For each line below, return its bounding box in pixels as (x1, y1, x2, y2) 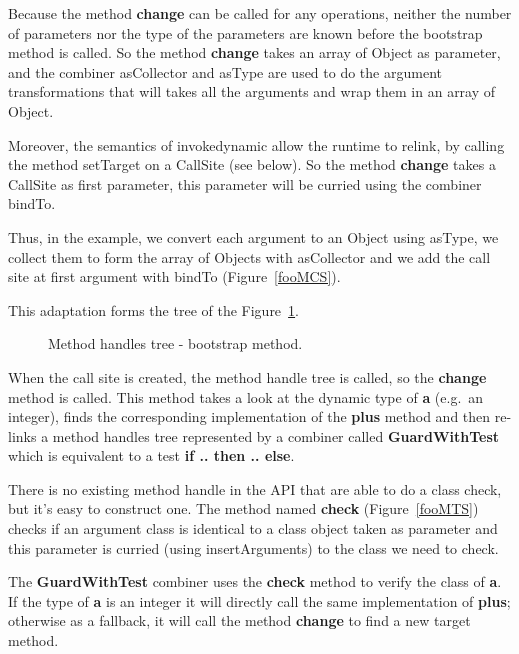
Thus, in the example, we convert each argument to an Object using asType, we (8, 226, 499, 247)
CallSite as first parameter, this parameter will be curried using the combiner (8, 173, 482, 194)
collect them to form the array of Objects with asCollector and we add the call (8, 246, 491, 267)
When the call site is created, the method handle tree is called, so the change (8, 366, 487, 387)
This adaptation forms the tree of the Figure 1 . (8, 299, 299, 320)
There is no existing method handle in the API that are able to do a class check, (8, 478, 502, 499)
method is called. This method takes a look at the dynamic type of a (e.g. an (8, 386, 484, 407)
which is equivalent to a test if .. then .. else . (8, 445, 295, 466)
